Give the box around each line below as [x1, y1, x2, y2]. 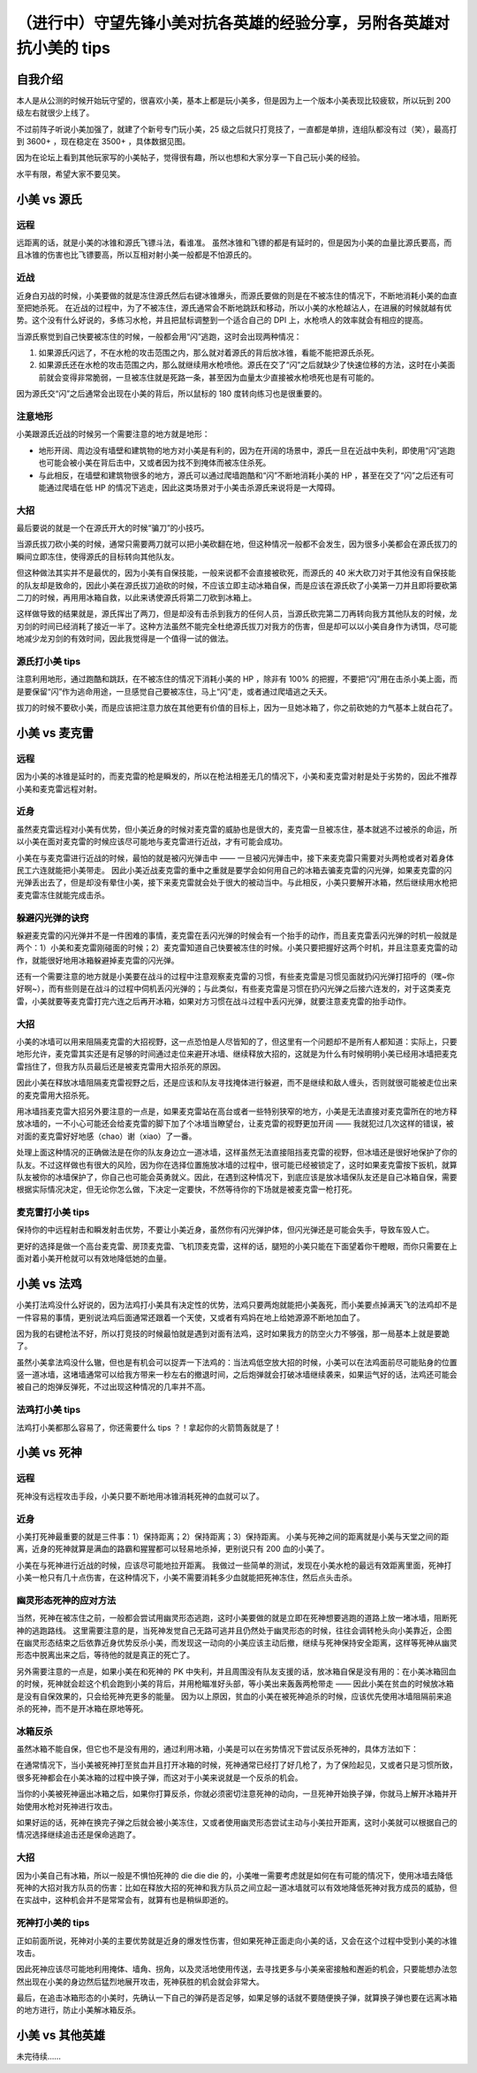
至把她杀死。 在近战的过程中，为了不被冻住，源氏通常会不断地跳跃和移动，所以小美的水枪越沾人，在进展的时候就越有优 [16, 302, 452, 313]
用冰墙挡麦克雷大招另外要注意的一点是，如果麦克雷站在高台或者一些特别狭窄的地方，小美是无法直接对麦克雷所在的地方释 [16, 1106, 458, 1117]
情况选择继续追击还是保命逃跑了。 [16, 1830, 140, 1840]
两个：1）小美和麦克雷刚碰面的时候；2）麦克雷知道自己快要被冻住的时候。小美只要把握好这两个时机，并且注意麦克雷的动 [16, 942, 458, 953]
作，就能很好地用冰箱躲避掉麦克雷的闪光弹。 [16, 955, 179, 965]
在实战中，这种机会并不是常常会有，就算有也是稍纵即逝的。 [16, 1894, 233, 1906]
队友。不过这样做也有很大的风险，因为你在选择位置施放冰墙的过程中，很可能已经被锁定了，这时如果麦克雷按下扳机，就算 [16, 1159, 458, 1170]
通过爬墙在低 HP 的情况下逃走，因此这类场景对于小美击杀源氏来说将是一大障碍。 [45, 482, 340, 493]
